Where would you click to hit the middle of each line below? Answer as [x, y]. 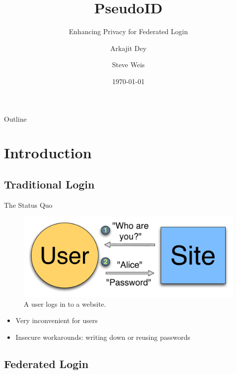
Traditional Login [49, 184]
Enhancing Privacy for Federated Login [128, 31]
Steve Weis [128, 65]
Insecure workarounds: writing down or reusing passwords [103, 337]
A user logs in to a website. [65, 304]
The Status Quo [28, 205]
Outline [15, 118]
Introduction [48, 153]
